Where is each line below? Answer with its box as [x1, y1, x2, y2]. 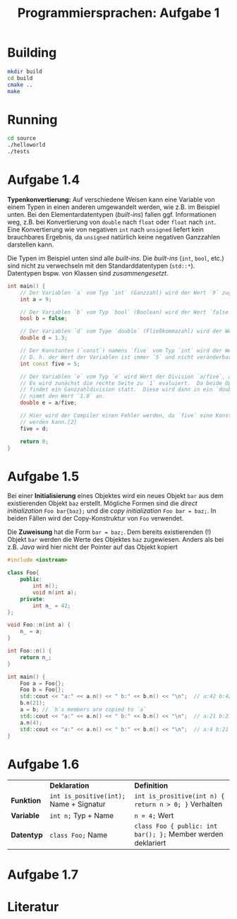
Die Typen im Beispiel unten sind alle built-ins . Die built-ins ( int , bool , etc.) [7, 254, 224, 262]
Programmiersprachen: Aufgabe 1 [17, 5, 220, 21]
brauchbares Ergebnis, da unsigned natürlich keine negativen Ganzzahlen [7, 232, 221, 241]
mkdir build [7, 68, 42, 75]
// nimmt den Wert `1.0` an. [20, 393, 106, 400]
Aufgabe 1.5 [7, 468, 80, 485]
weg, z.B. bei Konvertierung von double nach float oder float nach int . [7, 218, 217, 226]
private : [20, 595, 46, 603]
